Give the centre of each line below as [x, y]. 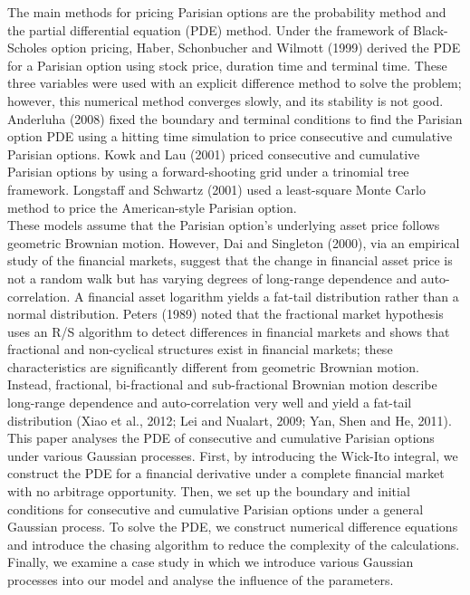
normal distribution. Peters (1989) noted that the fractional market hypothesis [225, 314]
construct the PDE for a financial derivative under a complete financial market [226, 473]
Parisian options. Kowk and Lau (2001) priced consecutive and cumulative [214, 154]
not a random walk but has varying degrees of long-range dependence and [212, 278]
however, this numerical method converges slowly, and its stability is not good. [225, 100]
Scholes [28, 48]
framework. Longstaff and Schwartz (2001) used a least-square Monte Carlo [216, 189]
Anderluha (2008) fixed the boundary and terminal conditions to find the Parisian [235, 118]
